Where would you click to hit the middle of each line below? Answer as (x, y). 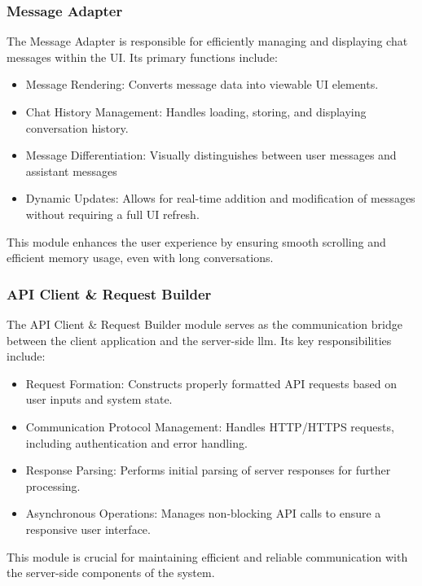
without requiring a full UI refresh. (112, 214)
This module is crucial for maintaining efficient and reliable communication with (207, 556)
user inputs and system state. (99, 399)
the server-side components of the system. (111, 573)
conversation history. (77, 127)
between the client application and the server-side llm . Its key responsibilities (199, 340)
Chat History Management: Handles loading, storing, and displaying (196, 112)
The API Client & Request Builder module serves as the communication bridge (204, 324)
